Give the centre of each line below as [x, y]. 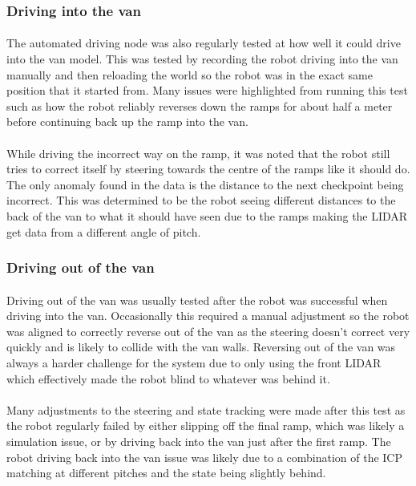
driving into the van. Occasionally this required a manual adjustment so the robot [208, 316]
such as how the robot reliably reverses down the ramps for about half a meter [200, 105]
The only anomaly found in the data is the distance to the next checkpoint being [205, 184]
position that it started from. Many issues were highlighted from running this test [207, 90]
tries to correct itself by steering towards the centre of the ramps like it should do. [208, 169]
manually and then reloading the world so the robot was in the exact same [190, 74]
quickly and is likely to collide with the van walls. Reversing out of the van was [201, 347]
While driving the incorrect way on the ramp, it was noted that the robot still [198, 153]
